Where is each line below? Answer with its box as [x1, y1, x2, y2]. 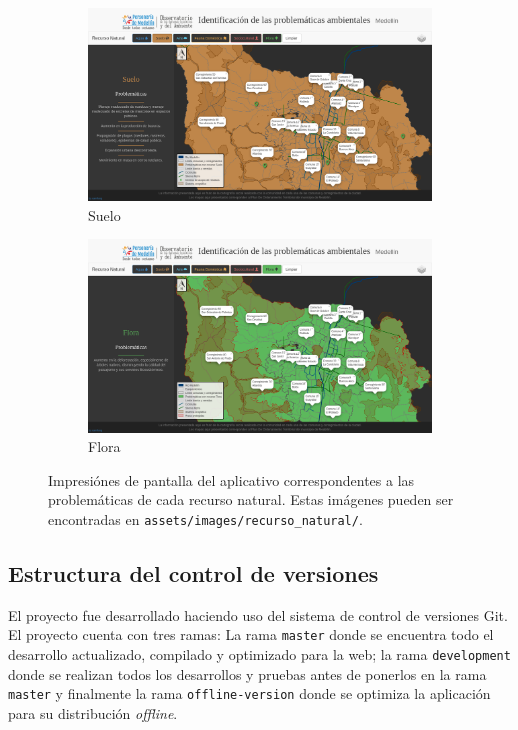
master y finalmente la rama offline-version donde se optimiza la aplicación [8, 683, 491, 704]
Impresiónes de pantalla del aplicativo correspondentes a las [48, 469, 415, 490]
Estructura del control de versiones [8, 557, 379, 588]
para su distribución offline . [8, 702, 178, 723]
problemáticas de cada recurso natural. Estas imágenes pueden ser [48, 489, 454, 510]
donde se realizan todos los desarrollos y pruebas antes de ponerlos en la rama [8, 663, 487, 684]
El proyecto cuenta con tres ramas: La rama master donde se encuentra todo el [8, 624, 494, 645]
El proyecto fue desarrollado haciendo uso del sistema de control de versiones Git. [8, 604, 508, 625]
